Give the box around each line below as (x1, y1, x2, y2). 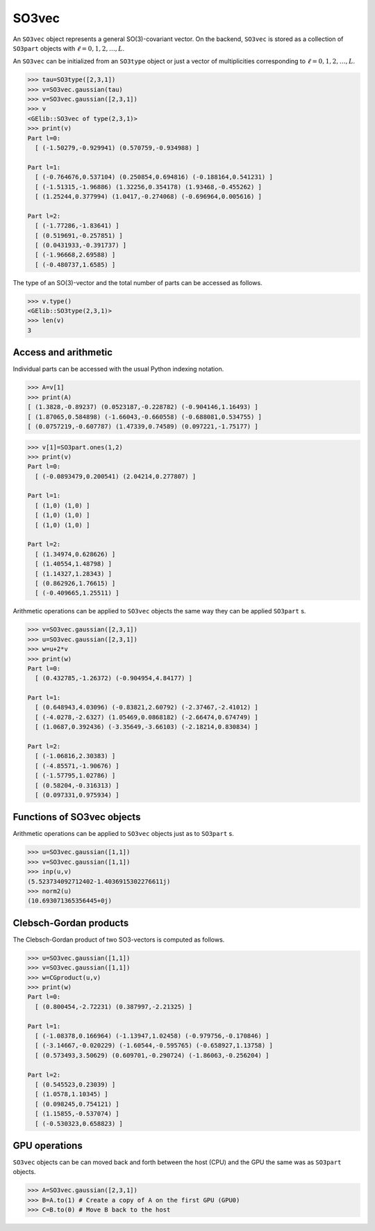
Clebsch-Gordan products (12, 917, 129, 928)
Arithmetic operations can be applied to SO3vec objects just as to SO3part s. (12, 830, 234, 838)
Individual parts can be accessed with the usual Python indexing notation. (12, 365, 224, 373)
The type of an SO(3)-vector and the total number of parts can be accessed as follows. (12, 278, 263, 287)
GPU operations (12, 1139, 83, 1151)
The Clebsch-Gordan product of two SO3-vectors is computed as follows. (12, 935, 225, 944)
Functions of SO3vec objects (12, 811, 141, 823)
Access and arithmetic (12, 346, 113, 358)
